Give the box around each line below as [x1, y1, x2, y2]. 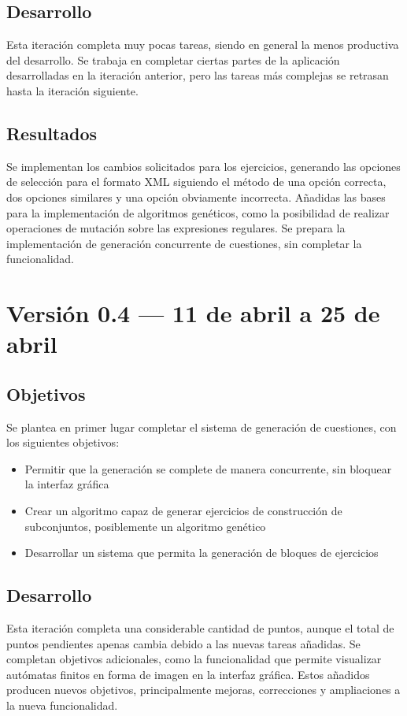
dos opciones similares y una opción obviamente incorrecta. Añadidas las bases [6, 188, 386, 205]
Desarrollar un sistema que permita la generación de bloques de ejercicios [24, 544, 379, 561]
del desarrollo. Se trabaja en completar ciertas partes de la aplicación [6, 51, 340, 68]
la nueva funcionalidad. [6, 697, 118, 714]
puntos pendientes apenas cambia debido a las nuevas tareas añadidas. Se [6, 635, 361, 651]
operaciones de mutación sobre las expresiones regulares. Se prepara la [6, 220, 346, 236]
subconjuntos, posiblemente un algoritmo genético [24, 518, 266, 534]
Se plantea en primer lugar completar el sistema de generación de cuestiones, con [6, 418, 397, 435]
